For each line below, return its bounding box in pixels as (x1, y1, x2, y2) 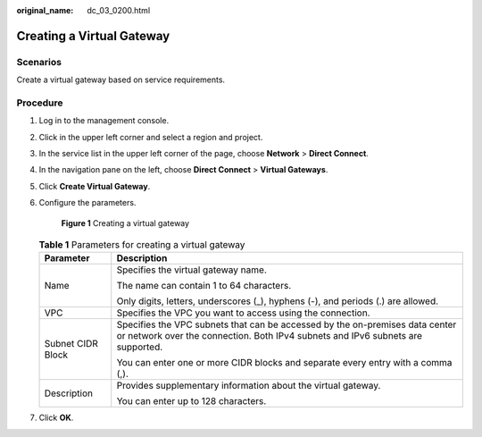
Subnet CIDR (44, 338, 98, 350)
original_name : (16, 5, 74, 15)
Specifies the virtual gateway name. (116, 264, 267, 276)
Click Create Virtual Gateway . (38, 181, 151, 191)
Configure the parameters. (38, 197, 137, 208)
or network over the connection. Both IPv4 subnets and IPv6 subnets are (116, 330, 423, 342)
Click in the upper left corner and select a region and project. (38, 131, 263, 142)
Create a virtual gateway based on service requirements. (16, 74, 226, 85)
